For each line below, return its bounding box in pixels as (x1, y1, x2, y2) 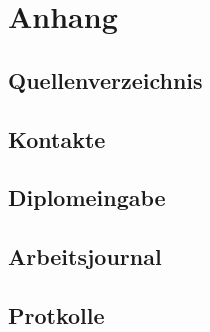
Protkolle (8, 299, 105, 330)
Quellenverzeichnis (8, 64, 203, 95)
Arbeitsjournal (8, 241, 162, 272)
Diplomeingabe (8, 182, 166, 213)
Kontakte (8, 123, 106, 154)
